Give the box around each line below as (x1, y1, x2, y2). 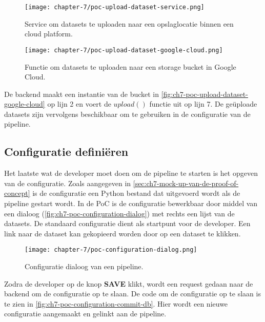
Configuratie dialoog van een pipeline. (25, 261, 144, 272)
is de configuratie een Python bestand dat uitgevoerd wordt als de (32, 188, 240, 198)
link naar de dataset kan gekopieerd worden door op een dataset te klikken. (4, 228, 241, 238)
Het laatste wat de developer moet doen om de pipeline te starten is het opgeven (4, 168, 258, 178)
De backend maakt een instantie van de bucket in (4, 88, 159, 99)
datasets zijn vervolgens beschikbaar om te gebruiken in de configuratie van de (4, 108, 251, 119)
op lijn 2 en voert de (47, 98, 111, 109)
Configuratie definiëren (4, 144, 129, 159)
